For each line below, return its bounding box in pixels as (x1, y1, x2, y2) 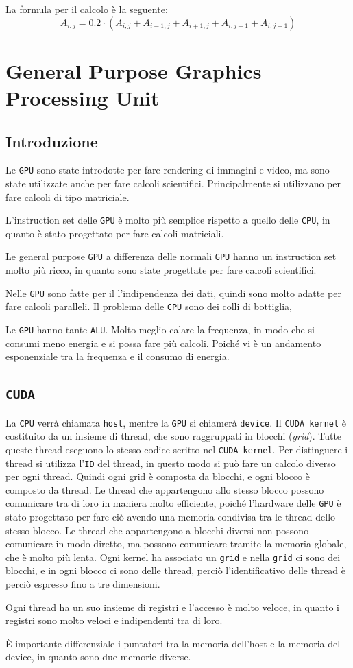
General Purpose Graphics (5, 56, 262, 84)
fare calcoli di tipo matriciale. (5, 189, 130, 204)
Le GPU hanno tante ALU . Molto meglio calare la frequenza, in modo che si (5, 322, 315, 337)
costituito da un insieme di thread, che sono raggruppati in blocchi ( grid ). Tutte (5, 429, 342, 443)
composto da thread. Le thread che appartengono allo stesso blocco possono (5, 482, 324, 497)
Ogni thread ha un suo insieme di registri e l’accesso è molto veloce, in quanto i (5, 599, 339, 614)
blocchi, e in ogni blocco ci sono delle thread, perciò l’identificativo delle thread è (5, 563, 346, 577)
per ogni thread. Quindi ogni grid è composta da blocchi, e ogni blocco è (5, 469, 310, 484)
